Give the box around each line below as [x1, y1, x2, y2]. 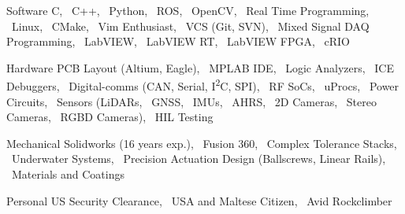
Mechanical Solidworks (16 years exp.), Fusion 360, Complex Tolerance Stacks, [6, 135, 397, 151]
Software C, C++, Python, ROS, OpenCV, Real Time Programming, [6, 2, 370, 18]
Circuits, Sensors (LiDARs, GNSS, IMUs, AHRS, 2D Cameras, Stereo [6, 93, 377, 109]
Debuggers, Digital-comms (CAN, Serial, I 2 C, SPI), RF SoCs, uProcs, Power [6, 76, 399, 94]
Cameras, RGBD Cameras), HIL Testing [6, 109, 214, 125]
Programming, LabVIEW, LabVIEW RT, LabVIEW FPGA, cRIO [6, 33, 350, 50]
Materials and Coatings [11, 166, 124, 182]
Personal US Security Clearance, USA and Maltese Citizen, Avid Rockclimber [6, 192, 392, 208]
